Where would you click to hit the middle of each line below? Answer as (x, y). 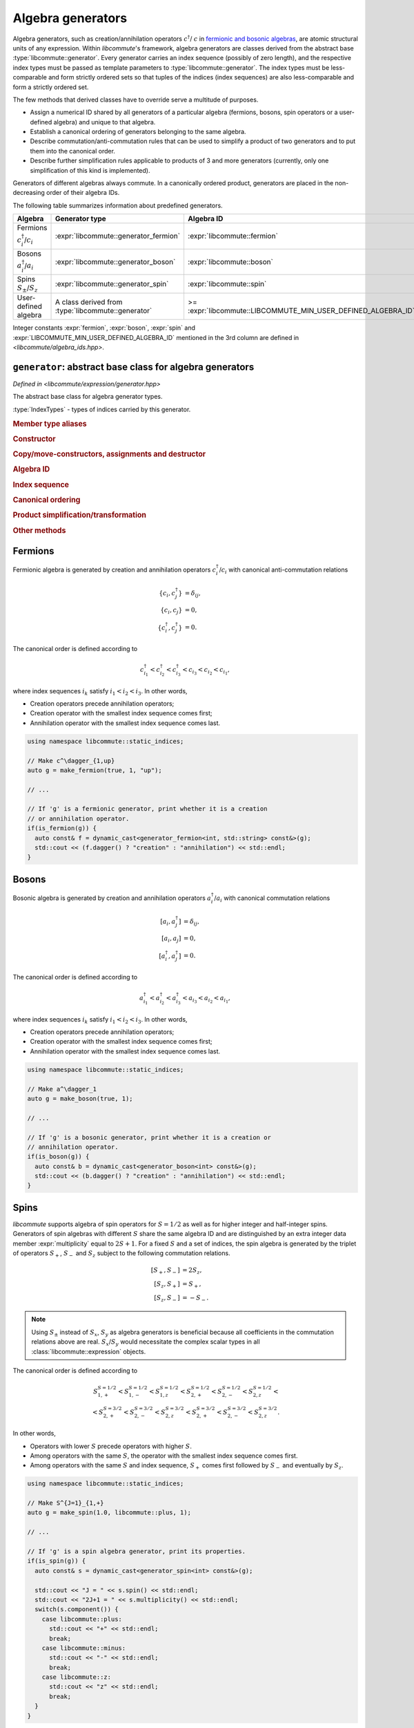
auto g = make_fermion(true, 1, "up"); (95, 770)
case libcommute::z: (77, 1677)
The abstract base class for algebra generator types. (88, 397)
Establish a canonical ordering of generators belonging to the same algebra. (138, 132)
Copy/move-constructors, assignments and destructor (109, 454)
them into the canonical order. (72, 151)
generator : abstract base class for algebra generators (134, 367)
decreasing (29, 193)
